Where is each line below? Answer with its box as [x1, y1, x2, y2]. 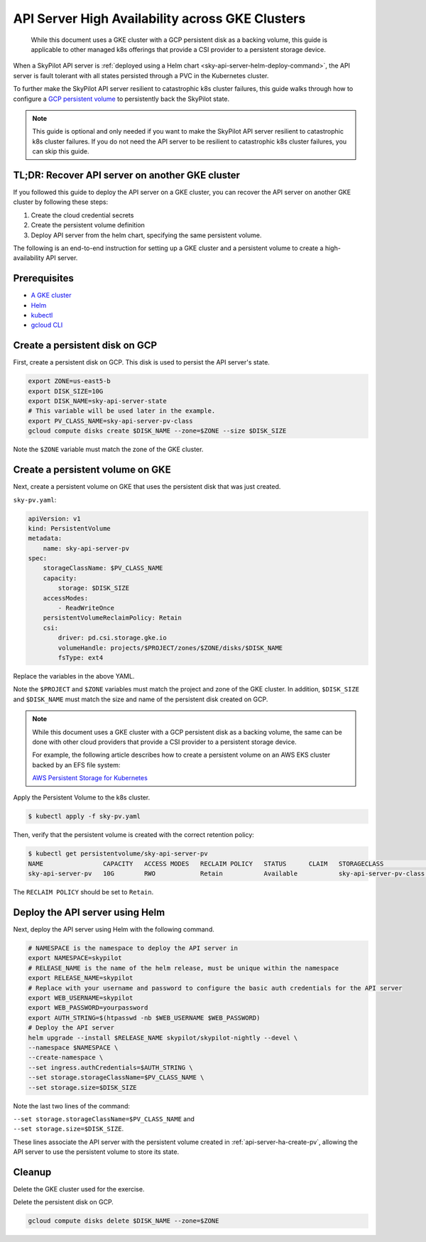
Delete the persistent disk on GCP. [13, 1198, 114, 1206]
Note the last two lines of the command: [13, 1101, 131, 1110]
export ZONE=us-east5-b [28, 377, 111, 385]
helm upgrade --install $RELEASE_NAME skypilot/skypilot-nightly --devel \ [28, 1034, 298, 1042]
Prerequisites [13, 272, 74, 284]
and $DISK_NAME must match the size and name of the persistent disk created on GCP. [13, 695, 268, 703]
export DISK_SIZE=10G [28, 387, 104, 395]
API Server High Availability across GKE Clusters [13, 11, 306, 26]
